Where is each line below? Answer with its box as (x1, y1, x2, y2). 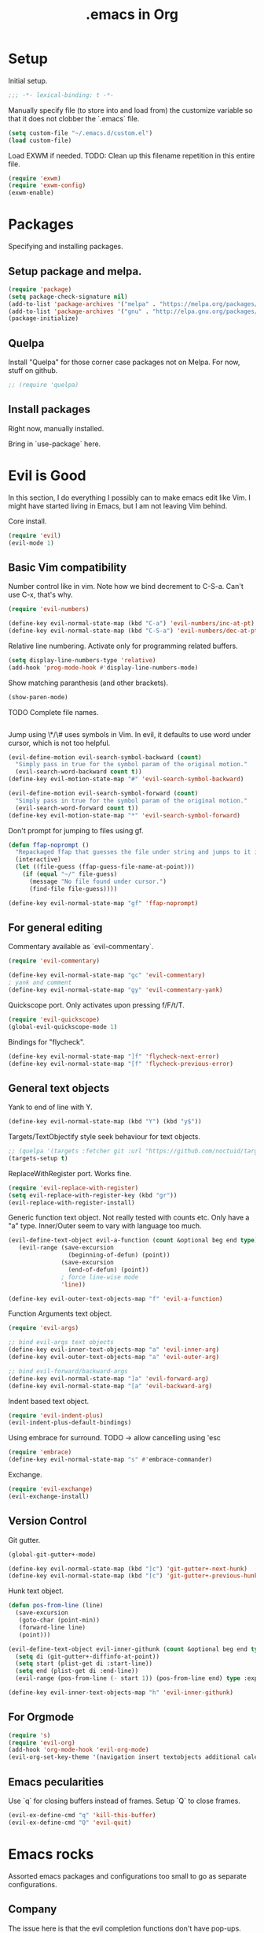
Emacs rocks (8, 1845, 94, 1863)
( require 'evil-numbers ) (8, 605, 90, 613)
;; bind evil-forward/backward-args (8, 1367, 128, 1375)
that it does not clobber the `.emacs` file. (8, 114, 140, 123)
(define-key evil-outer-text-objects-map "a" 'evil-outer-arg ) (8, 1354, 220, 1361)
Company (8, 1902, 57, 1916)
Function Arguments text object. (8, 1309, 112, 1318)
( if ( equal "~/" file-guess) (22, 870, 118, 878)
